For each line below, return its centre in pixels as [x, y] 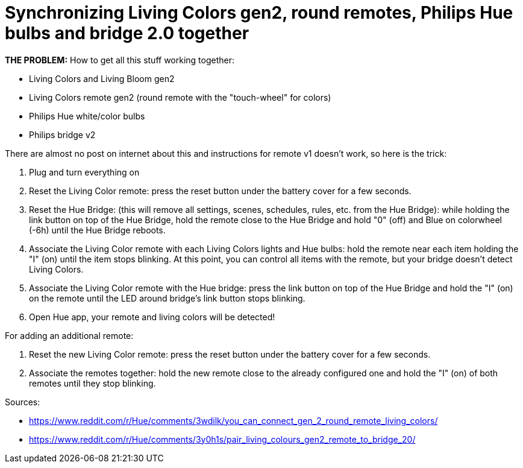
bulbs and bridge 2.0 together [127, 33]
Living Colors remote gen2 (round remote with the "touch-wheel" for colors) [180, 97]
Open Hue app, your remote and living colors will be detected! [152, 317]
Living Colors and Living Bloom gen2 [102, 78]
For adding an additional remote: [69, 335]
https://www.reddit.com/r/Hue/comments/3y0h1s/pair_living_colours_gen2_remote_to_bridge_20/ [222, 439]
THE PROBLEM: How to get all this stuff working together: [120, 60]
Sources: [23, 402]
